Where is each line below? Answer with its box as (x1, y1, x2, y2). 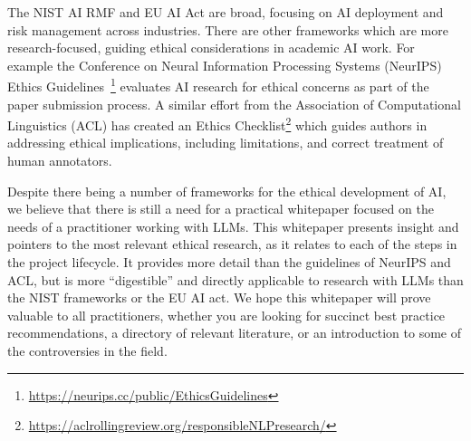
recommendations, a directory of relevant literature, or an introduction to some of (7, 323, 461, 342)
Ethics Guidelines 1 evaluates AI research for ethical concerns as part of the (7, 74, 429, 96)
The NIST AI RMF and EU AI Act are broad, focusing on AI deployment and (7, 3, 444, 21)
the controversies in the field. (7, 341, 168, 360)
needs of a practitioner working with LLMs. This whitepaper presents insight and (7, 216, 459, 235)
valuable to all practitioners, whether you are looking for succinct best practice (7, 305, 446, 324)
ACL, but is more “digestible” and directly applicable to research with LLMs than (7, 270, 464, 289)
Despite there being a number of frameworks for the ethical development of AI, (7, 181, 447, 200)
